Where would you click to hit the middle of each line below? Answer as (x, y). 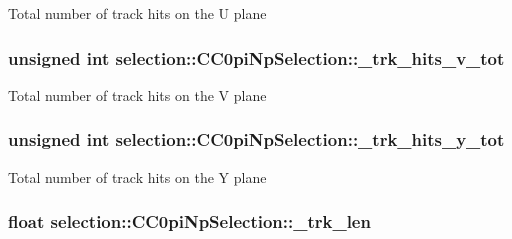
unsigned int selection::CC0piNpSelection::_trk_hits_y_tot (256, 139)
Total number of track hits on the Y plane (137, 176)
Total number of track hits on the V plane (137, 94)
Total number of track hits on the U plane (137, 13)
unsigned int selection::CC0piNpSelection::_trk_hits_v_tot (256, 57)
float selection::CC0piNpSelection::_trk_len (189, 221)
